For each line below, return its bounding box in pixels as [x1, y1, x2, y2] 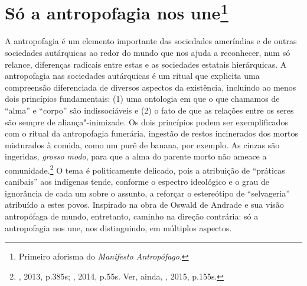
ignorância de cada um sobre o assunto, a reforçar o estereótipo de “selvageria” [5, 187, 290, 199]
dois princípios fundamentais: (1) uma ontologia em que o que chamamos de [5, 92, 280, 105]
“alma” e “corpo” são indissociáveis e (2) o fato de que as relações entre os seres [5, 104, 294, 117]
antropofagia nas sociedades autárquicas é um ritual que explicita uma [5, 69, 260, 82]
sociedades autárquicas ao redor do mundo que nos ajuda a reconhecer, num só [5, 46, 290, 59]
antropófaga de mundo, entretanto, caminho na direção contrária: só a [5, 210, 259, 222]
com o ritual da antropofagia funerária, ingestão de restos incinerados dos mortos [5, 127, 298, 139]
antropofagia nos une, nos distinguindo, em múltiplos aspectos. [5, 221, 232, 234]
